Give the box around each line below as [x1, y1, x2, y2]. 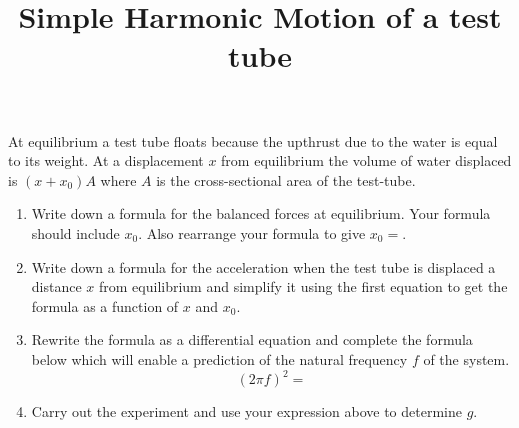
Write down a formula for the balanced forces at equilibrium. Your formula [31, 203, 491, 224]
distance [31, 276, 82, 297]
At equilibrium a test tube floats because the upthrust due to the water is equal [8, 130, 498, 151]
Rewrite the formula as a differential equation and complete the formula [31, 329, 473, 350]
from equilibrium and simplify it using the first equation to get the [99, 276, 508, 297]
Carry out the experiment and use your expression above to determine [31, 401, 462, 421]
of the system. [423, 348, 510, 369]
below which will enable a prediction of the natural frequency [31, 348, 408, 369]
